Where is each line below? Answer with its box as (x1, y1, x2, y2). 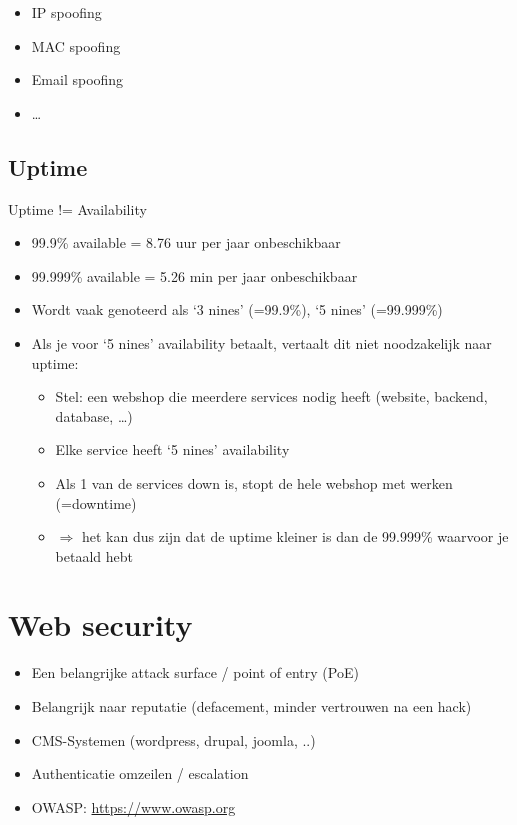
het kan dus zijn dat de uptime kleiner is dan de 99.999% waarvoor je (81, 526, 509, 547)
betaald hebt (55, 545, 133, 566)
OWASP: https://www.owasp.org (31, 796, 236, 817)
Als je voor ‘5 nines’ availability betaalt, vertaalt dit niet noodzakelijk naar (31, 332, 492, 353)
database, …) (55, 405, 133, 426)
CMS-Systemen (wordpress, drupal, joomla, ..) (31, 729, 316, 750)
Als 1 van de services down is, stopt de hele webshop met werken (55, 472, 453, 493)
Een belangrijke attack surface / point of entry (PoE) (31, 662, 359, 683)
